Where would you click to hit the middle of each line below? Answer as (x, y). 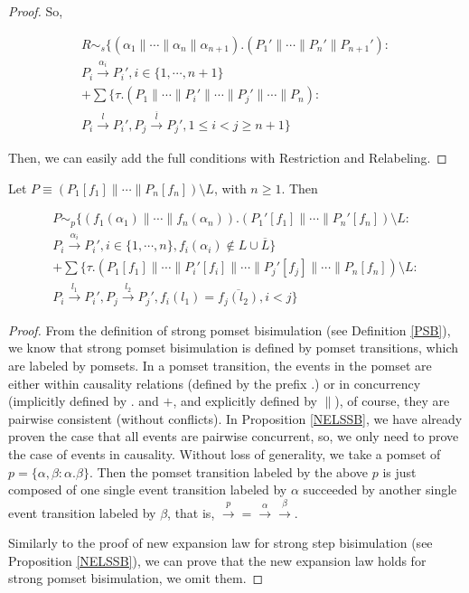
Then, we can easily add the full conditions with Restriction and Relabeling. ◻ (228, 157)
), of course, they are (392, 401)
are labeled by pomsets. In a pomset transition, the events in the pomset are (220, 366)
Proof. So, (36, 11)
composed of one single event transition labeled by (148, 489)
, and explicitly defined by (245, 401)
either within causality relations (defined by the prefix (158, 383)
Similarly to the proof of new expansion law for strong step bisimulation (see (220, 543)
